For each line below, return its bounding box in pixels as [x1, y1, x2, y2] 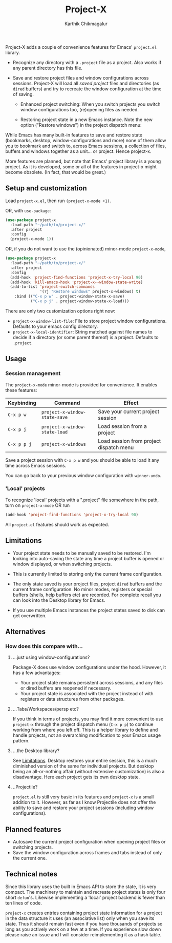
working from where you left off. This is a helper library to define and [12, 727, 158, 733]
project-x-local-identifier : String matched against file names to [12, 328, 153, 335]
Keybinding [8, 399, 37, 406]
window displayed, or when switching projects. [12, 561, 112, 567]
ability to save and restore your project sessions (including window [12, 804, 154, 811]
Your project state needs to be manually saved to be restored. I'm [12, 550, 151, 556]
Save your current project [98, 408, 160, 415]
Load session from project [98, 437, 161, 444]
